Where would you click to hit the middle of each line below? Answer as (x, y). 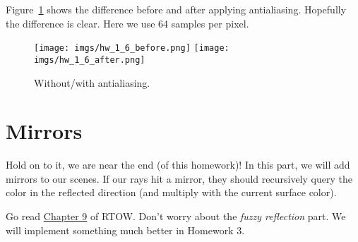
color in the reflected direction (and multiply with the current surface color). (171, 192)
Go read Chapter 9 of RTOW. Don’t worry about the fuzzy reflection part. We (176, 216)
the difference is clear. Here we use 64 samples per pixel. (127, 23)
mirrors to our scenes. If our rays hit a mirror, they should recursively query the (179, 178)
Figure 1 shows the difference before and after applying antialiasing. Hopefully (176, 9)
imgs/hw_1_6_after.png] (90, 60)
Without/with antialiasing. (92, 82)
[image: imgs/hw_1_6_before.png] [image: (132, 48)
